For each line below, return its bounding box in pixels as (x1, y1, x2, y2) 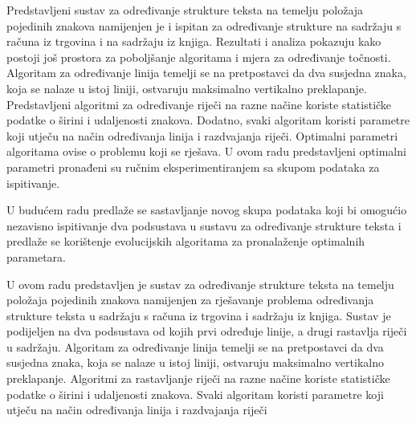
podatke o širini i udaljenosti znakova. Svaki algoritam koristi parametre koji (6, 385, 384, 402)
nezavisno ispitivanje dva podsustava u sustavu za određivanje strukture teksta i (6, 217, 402, 234)
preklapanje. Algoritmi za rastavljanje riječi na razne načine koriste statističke (6, 370, 390, 387)
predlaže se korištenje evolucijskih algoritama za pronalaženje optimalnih (6, 233, 365, 250)
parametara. (6, 248, 66, 265)
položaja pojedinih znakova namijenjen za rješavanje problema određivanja (6, 291, 374, 308)
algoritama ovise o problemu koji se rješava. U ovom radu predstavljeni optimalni (6, 143, 406, 160)
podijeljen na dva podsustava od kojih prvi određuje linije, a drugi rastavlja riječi (6, 323, 407, 340)
